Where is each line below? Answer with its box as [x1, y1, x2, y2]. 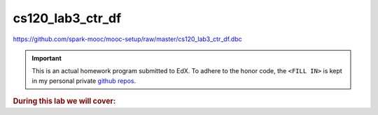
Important [31, 54, 62, 62]
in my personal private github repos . [31, 77, 136, 85]
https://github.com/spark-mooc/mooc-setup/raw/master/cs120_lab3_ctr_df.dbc [13, 35, 242, 43]
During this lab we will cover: [13, 96, 116, 106]
